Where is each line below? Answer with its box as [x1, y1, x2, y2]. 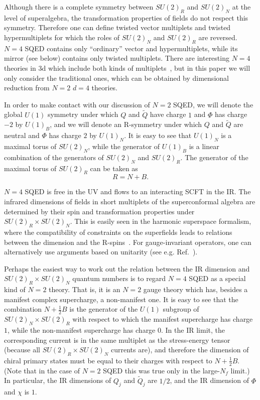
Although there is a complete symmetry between [4, 2, 154, 12]
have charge [150, 109, 186, 119]
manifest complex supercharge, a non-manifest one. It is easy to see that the [4, 294, 238, 304]
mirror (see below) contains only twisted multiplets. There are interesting [4, 53, 229, 63]
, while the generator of [88, 141, 160, 151]
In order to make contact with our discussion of [4, 99, 150, 109]
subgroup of [163, 304, 199, 314]
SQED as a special [189, 273, 246, 284]
